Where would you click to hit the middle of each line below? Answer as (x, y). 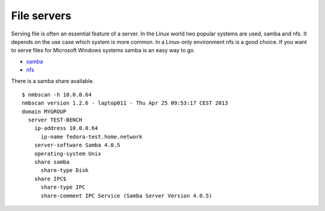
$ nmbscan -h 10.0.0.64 (57, 94)
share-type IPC (63, 187)
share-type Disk (65, 170)
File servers (41, 16)
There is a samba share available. (53, 81)
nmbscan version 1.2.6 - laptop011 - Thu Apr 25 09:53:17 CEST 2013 (125, 103)
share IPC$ (50, 179)
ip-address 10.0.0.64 (66, 128)
